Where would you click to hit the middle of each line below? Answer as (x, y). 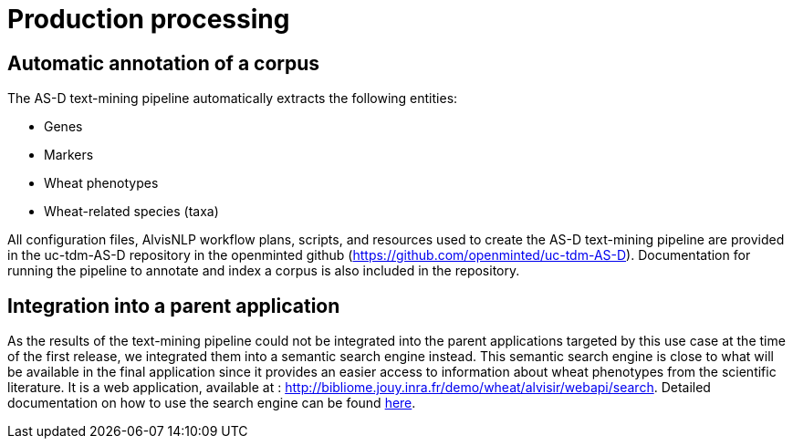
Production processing (149, 19)
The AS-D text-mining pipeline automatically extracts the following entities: (233, 99)
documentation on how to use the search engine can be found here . (212, 403)
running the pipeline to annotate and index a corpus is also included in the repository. (264, 271)
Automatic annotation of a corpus (164, 63)
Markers (69, 155)
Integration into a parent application (174, 306)
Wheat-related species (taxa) (131, 212)
